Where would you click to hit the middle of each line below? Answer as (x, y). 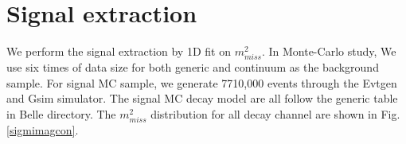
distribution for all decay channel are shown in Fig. (275, 114)
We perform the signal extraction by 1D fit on (119, 51)
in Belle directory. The (61, 114)
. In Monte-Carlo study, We (329, 51)
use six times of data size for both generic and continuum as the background (193, 67)
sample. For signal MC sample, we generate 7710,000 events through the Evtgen (202, 82)
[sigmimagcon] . (43, 130)
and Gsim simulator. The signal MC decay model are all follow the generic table (202, 98)
